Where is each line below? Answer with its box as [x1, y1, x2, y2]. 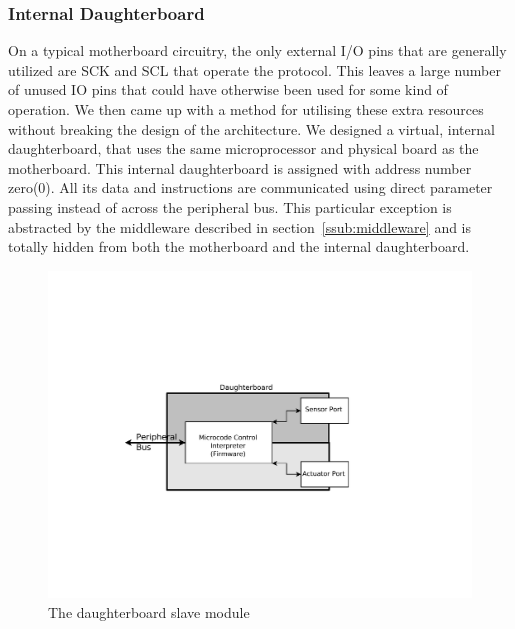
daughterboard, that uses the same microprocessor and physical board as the [8, 138, 479, 159]
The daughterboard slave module [48, 601, 250, 622]
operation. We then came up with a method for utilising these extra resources [8, 99, 484, 119]
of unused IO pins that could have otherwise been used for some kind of [8, 79, 448, 100]
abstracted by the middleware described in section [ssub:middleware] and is [8, 216, 472, 237]
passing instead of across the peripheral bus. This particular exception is [8, 196, 452, 217]
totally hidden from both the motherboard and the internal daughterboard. [8, 236, 470, 257]
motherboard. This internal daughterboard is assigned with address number [8, 157, 472, 178]
